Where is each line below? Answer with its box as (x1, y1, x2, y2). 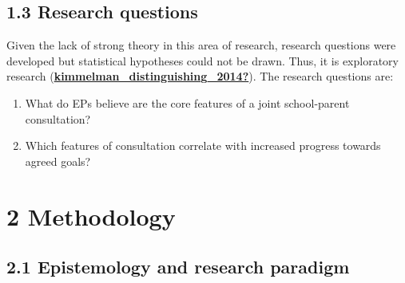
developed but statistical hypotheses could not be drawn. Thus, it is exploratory (6, 52, 399, 69)
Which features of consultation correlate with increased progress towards (25, 137, 381, 154)
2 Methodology (6, 199, 176, 232)
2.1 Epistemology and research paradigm (6, 254, 350, 279)
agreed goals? (25, 152, 91, 169)
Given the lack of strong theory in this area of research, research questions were (6, 37, 396, 53)
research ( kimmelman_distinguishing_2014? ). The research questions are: (6, 68, 394, 85)
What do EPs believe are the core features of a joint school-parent (25, 94, 350, 111)
